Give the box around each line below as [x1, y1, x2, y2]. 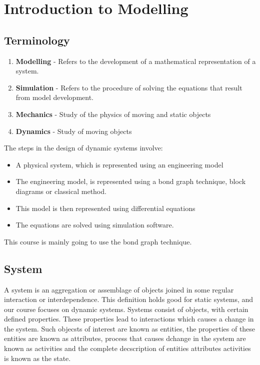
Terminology [4, 32, 70, 47]
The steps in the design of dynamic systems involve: [4, 142, 163, 153]
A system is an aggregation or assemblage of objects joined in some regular [4, 284, 234, 294]
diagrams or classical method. [15, 185, 106, 196]
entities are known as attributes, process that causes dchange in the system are [4, 333, 246, 343]
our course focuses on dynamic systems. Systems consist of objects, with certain [4, 303, 248, 314]
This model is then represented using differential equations [15, 202, 195, 213]
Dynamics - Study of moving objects [15, 125, 132, 136]
